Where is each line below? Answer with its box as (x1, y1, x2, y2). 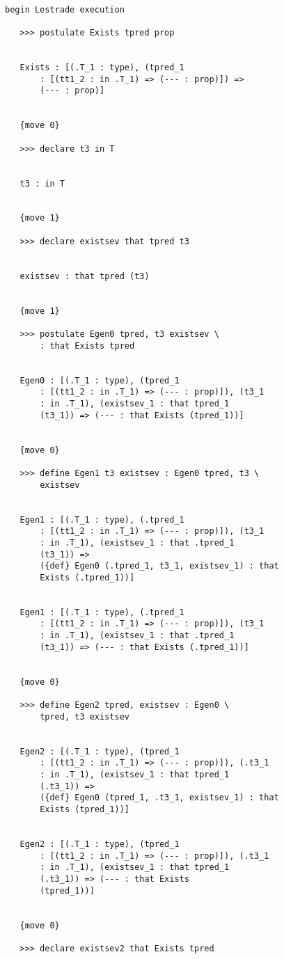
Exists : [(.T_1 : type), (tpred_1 (19, 62, 184, 72)
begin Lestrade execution (5, 4, 125, 15)
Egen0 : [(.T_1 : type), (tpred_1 (19, 375, 180, 386)
